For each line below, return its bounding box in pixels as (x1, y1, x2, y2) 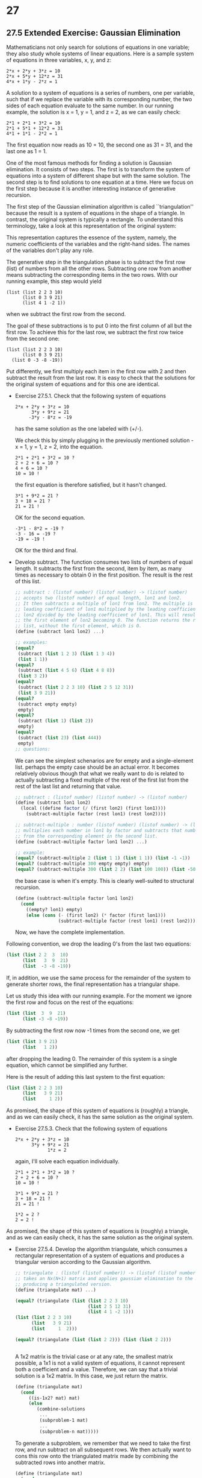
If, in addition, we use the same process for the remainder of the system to (6, 974, 191, 981)
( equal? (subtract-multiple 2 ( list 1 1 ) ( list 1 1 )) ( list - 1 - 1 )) (14, 855, 191, 861)
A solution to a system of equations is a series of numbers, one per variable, (6, 89, 195, 96)
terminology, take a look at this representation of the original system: (6, 223, 177, 229)
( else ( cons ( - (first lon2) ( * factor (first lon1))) (26, 912, 167, 918)
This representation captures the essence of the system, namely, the (6, 234, 177, 241)
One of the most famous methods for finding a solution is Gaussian (6, 159, 173, 166)
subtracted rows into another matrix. (14, 1459, 106, 1466)
